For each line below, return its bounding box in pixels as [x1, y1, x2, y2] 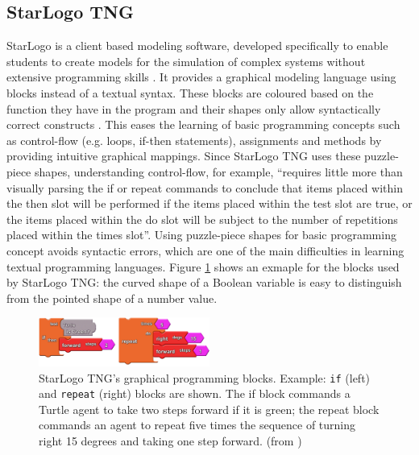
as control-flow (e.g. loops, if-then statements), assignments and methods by [6, 131, 382, 148]
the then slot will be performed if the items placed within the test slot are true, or [6, 195, 413, 212]
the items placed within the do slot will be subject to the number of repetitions [6, 210, 398, 227]
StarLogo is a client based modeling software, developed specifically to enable [6, 37, 388, 54]
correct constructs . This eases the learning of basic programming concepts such [6, 116, 400, 133]
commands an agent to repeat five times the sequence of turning [39, 416, 356, 433]
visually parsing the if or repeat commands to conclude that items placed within [6, 179, 403, 196]
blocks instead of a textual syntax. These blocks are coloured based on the [6, 84, 374, 101]
